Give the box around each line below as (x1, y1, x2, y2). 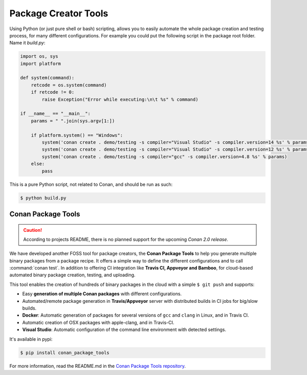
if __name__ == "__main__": (20, 111, 91, 117)
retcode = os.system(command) (31, 82, 107, 88)
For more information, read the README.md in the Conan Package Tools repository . (9, 363, 186, 369)
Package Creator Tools (9, 8, 108, 19)
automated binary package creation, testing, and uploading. (9, 272, 136, 278)
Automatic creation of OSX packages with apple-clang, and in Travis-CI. (22, 319, 174, 325)
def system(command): (20, 75, 75, 81)
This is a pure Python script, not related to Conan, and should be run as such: (9, 181, 173, 187)
